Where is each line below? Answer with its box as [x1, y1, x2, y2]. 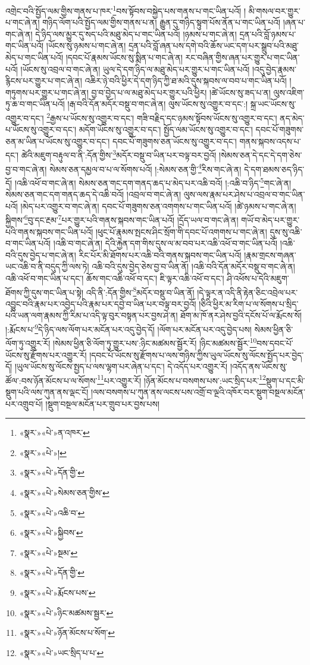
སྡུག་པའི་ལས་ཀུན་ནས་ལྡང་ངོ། [5, 385, 89, 398]
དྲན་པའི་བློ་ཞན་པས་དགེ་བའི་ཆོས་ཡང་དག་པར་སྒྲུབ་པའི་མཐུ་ [128, 39, 299, 52]
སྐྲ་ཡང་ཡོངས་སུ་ [250, 98, 296, 110]
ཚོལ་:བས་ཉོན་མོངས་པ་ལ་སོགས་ [5, 374, 98, 386]
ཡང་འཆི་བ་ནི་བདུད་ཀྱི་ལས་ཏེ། [5, 260, 89, 273]
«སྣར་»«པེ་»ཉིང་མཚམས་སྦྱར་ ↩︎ [19, 606, 114, 619]
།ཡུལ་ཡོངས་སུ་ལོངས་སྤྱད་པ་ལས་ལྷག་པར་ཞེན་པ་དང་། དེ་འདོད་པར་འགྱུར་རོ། [14, 360, 228, 373]
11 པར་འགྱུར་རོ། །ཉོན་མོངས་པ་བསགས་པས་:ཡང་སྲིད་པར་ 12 [97, 372, 266, 386]
